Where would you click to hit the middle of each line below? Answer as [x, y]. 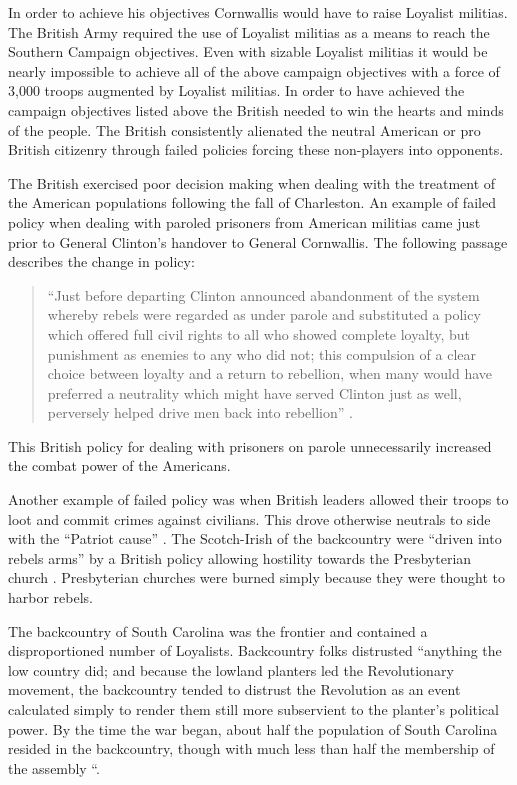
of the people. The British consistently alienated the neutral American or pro [244, 129]
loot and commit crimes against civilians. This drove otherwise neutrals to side [249, 518]
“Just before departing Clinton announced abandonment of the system [263, 294]
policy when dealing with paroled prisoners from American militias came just [244, 221]
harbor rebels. [50, 597]
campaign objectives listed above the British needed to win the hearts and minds [256, 109]
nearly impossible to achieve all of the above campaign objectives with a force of [254, 70]
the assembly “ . [54, 767]
